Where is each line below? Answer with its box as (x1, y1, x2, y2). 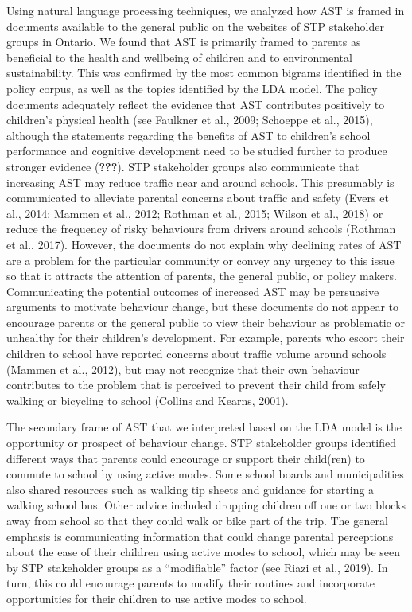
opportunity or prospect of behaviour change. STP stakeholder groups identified (6, 435, 396, 451)
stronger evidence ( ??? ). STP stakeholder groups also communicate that (6, 158, 360, 174)
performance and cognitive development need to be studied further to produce (6, 142, 387, 159)
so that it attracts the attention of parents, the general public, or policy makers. (6, 267, 397, 284)
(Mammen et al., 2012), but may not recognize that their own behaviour (6, 361, 360, 377)
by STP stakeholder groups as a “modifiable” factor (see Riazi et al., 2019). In (6, 559, 388, 575)
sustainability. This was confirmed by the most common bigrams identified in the (6, 64, 402, 81)
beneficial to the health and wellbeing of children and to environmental (6, 49, 352, 65)
